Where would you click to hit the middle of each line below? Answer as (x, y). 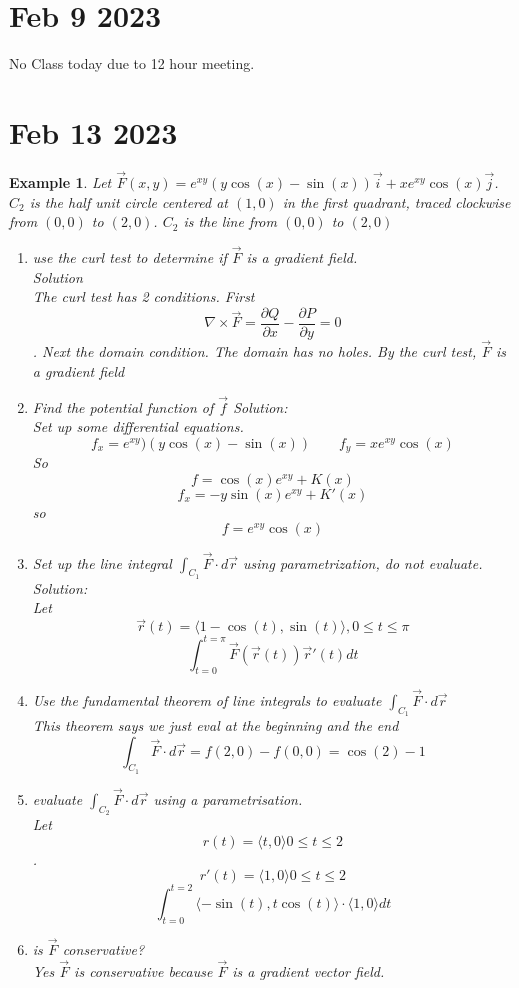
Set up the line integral (102, 562)
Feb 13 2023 (93, 131)
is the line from (230, 221)
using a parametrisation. (228, 798)
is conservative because (143, 970)
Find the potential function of (123, 406)
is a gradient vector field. (308, 970)
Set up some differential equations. (138, 426)
